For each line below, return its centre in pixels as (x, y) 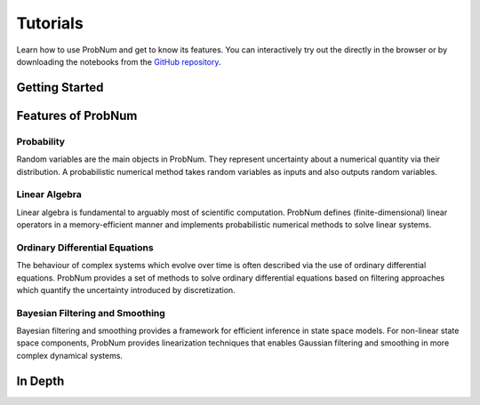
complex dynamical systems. (70, 355)
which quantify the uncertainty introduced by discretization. (126, 290)
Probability (41, 141)
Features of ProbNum (77, 115)
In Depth (40, 381)
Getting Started (60, 87)
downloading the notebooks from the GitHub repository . (119, 61)
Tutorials (50, 23)
